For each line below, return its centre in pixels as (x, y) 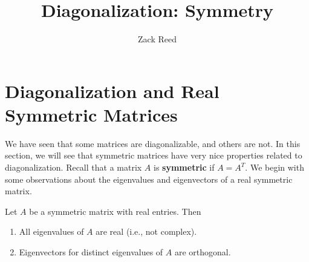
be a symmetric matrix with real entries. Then (115, 211)
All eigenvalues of (51, 231)
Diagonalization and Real (112, 90)
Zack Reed (157, 39)
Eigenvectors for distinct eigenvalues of (91, 252)
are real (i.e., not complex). (146, 231)
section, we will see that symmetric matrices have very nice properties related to (154, 155)
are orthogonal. (203, 252)
